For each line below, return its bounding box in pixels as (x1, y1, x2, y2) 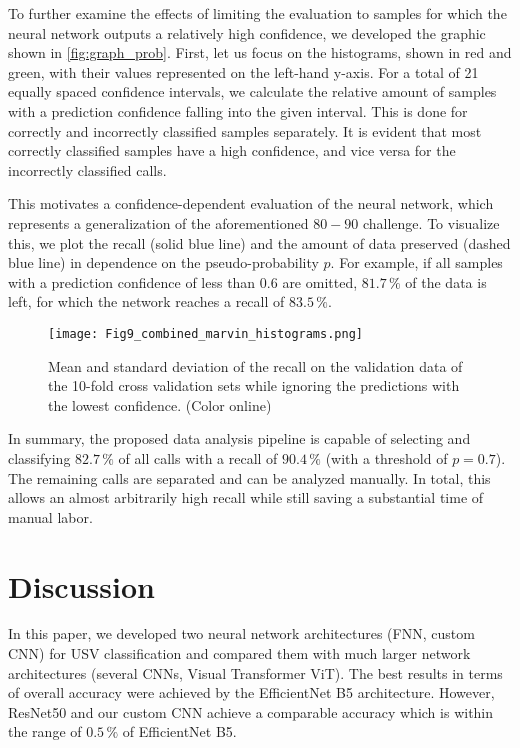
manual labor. (8, 506, 93, 527)
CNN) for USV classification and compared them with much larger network (8, 643, 471, 664)
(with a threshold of (325, 447, 448, 468)
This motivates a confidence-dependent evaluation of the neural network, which (8, 193, 494, 214)
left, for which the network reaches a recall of (8, 291, 285, 312)
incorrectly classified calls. (8, 159, 167, 180)
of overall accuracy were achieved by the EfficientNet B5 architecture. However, (8, 682, 495, 703)
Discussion (8, 565, 155, 606)
